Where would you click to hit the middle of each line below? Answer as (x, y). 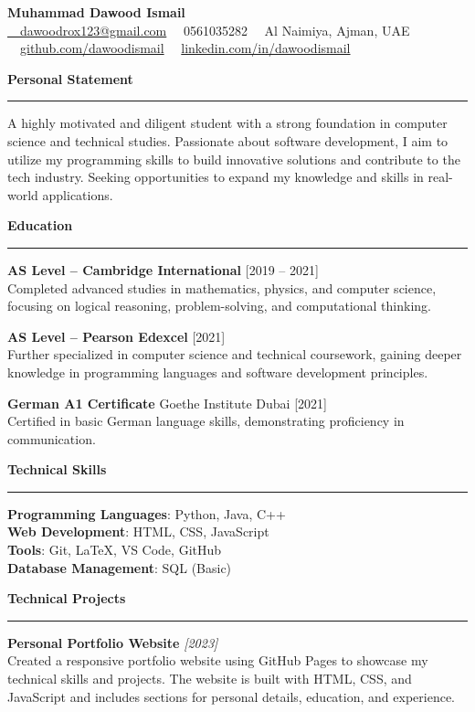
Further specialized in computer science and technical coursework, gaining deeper (235, 354)
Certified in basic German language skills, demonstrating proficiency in (206, 421)
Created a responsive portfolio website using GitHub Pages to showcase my (218, 660)
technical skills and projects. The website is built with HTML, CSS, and (210, 679)
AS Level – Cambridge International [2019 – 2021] (163, 269)
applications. (78, 194)
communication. (52, 438)
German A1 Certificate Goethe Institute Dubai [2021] (167, 403)
